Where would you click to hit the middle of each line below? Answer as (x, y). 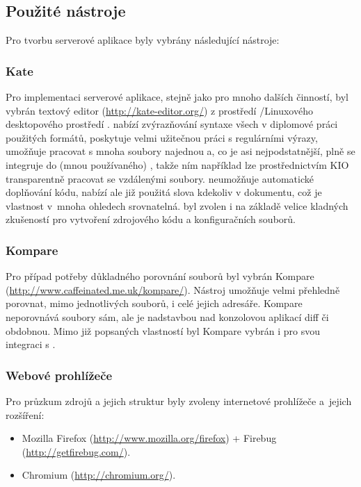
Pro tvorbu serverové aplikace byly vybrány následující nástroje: (143, 40)
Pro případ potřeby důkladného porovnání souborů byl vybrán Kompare (160, 276)
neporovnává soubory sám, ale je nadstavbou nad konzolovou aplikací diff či (167, 316)
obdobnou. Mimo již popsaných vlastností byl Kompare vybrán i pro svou (163, 330)
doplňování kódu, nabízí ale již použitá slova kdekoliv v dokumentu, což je (164, 192)
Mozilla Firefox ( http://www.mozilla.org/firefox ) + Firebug (149, 438)
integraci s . (31, 344)
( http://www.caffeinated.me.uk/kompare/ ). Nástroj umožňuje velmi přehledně (173, 289)
